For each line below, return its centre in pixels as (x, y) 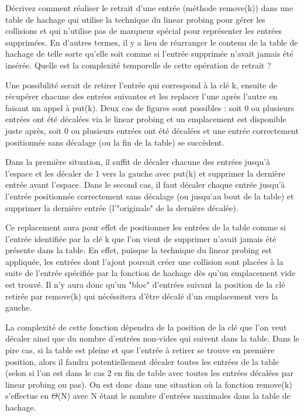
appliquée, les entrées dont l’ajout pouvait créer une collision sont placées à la (144, 261)
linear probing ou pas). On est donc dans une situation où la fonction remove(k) (149, 384)
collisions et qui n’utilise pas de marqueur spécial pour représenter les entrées (144, 31)
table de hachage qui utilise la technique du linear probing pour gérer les (135, 19)
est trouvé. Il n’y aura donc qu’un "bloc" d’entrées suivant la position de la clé (145, 285)
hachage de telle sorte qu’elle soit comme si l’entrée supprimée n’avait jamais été (149, 54)
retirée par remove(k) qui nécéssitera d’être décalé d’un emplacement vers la (142, 296)
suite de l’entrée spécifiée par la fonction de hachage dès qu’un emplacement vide (151, 273)
